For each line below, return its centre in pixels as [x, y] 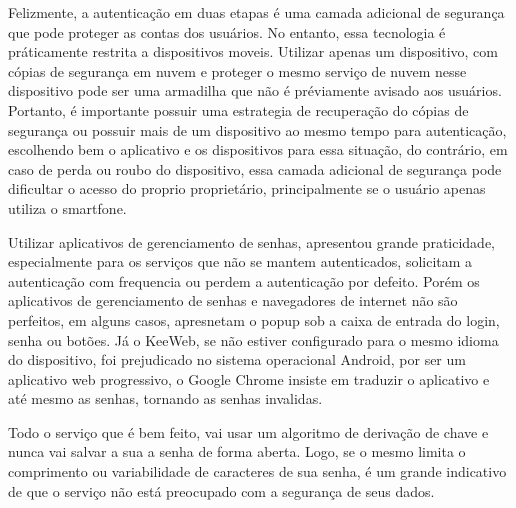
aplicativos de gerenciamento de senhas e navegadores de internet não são [233, 300]
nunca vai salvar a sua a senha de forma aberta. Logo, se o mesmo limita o [237, 451]
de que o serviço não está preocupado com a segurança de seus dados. [221, 490]
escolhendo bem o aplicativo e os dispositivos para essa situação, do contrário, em [258, 149]
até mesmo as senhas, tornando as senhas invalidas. [165, 398]
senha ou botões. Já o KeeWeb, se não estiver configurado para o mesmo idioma [253, 339]
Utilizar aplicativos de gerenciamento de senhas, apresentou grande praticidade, [252, 241]
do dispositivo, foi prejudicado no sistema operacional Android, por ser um [237, 359]
